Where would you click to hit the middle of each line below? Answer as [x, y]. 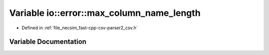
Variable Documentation [48, 42]
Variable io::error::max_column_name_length [105, 13]
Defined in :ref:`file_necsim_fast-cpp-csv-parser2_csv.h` [80, 28]
